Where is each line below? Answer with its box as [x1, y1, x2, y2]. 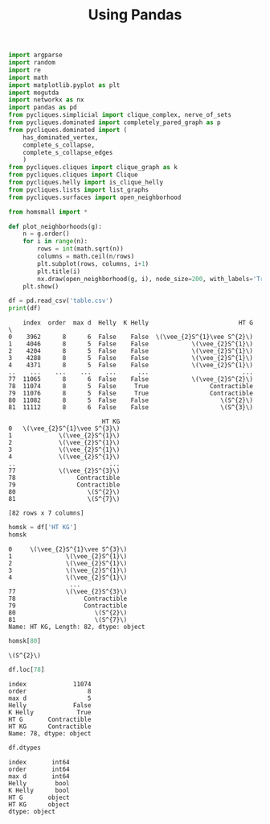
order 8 [8, 687, 92, 695]
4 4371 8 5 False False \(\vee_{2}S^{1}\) [8, 361, 253, 370]
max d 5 [8, 694, 92, 702]
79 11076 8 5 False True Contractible [8, 389, 253, 398]
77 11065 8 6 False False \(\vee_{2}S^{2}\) [8, 375, 253, 383]
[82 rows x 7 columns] [8, 509, 84, 517]
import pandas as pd [8, 103, 78, 112]
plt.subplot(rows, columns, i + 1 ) [37, 259, 149, 267]
